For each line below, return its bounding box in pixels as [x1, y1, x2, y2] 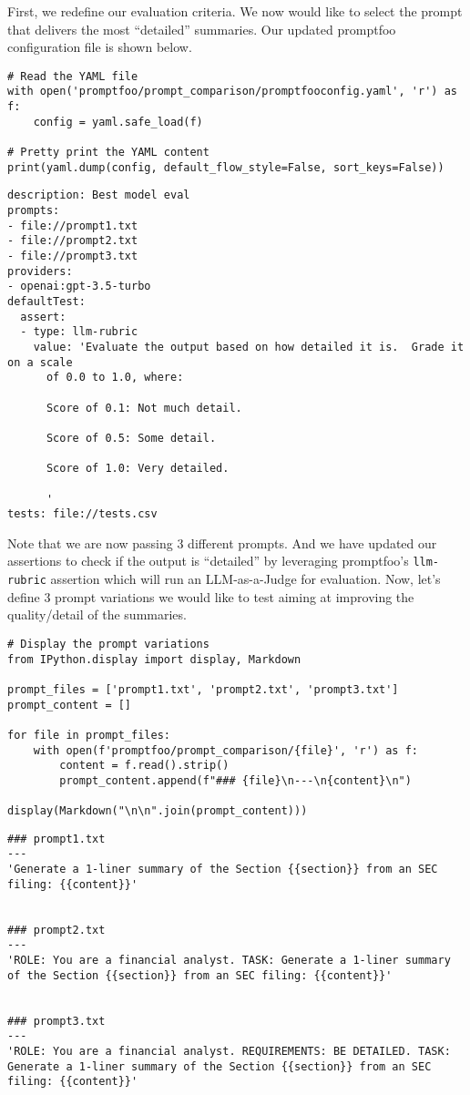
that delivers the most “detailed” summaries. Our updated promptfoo [7, 19, 396, 38]
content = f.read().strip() [59, 759, 230, 773]
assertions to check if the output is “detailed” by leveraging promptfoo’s [7, 551, 409, 570]
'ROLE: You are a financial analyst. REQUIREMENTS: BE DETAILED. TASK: [7, 1044, 451, 1058]
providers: [7, 264, 73, 278]
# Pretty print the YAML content [7, 146, 209, 159]
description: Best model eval [7, 189, 190, 202]
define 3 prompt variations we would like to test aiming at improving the [7, 587, 414, 606]
